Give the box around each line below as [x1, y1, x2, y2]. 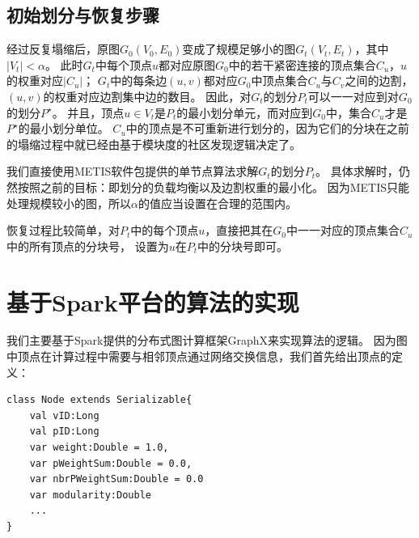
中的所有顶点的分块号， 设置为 [6, 237, 169, 254]
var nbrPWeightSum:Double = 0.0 [29, 473, 204, 485]
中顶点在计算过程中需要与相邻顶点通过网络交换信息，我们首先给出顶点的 [6, 348, 391, 365]
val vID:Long [29, 409, 99, 422]
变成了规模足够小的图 [182, 40, 296, 57]
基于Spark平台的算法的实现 [6, 285, 299, 318]
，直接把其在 [205, 222, 273, 239]
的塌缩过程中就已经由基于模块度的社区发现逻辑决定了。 [6, 135, 301, 152]
